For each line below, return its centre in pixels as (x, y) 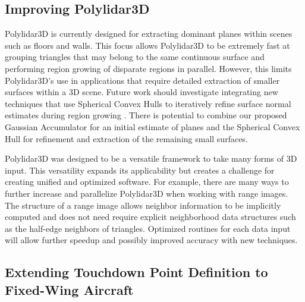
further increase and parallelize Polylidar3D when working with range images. (147, 193)
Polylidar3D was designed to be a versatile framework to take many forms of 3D (151, 158)
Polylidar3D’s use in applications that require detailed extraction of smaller (142, 80)
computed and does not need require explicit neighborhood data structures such (150, 217)
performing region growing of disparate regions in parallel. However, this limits (148, 68)
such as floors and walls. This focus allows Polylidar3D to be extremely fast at (147, 45)
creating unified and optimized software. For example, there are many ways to (147, 182)
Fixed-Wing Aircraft (69, 289)
